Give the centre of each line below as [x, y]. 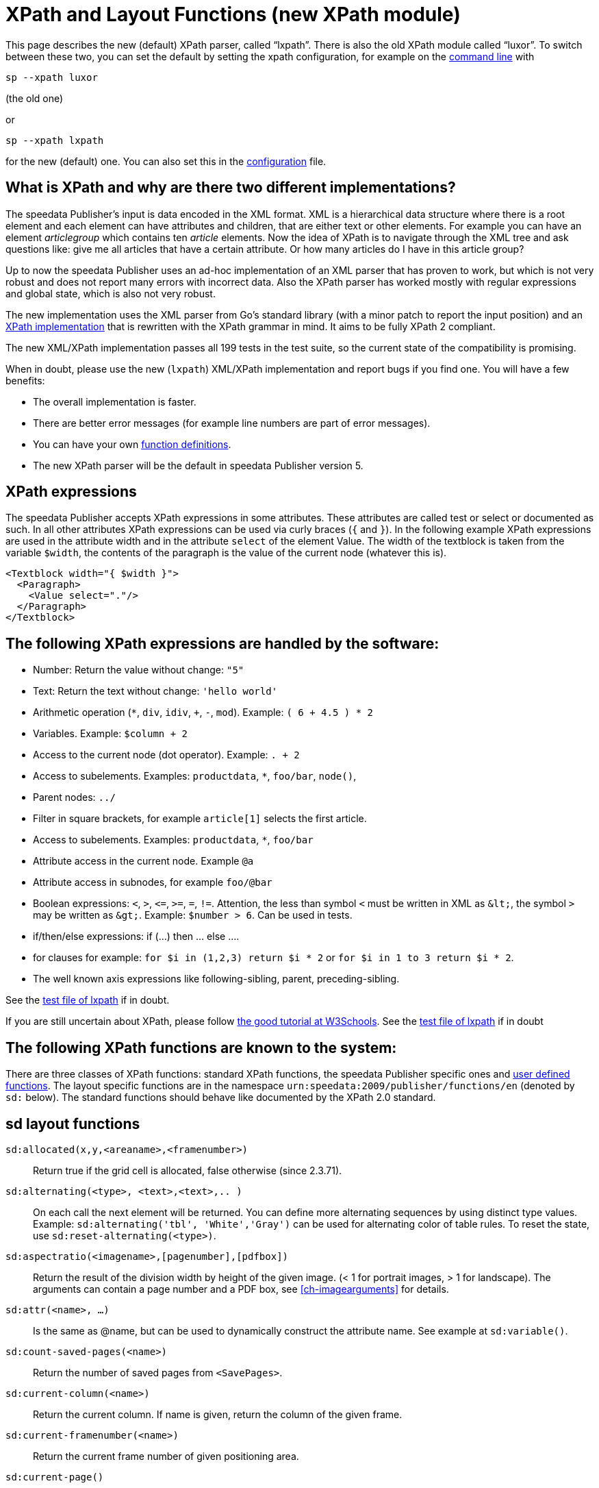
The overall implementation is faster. [115, 401]
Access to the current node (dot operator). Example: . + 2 [166, 755]
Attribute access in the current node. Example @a [143, 861]
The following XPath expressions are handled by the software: [222, 643]
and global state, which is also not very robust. [111, 293]
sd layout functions [73, 1124]
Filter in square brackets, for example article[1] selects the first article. [200, 819]
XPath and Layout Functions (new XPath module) [233, 14]
